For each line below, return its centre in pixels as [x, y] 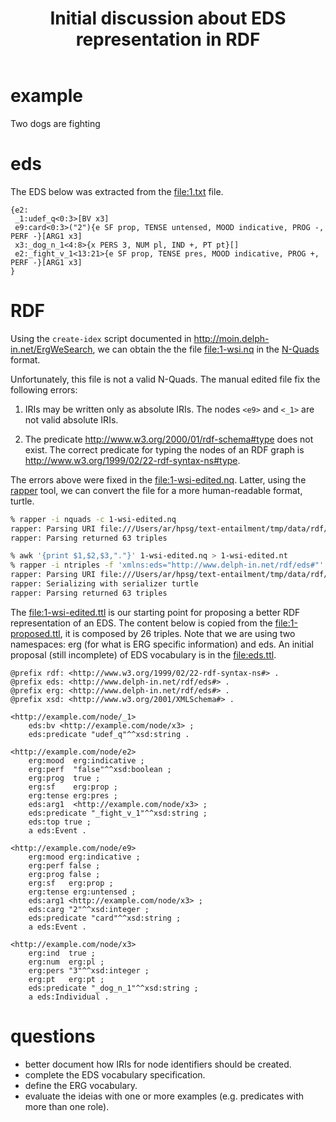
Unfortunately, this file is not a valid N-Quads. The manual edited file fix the [165, 379]
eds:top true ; [60, 822]
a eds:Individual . [69, 997]
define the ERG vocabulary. [81, 1085]
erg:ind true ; [62, 953]
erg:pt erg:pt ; [66, 979]
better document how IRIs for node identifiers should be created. [158, 1064]
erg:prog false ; [64, 874]
